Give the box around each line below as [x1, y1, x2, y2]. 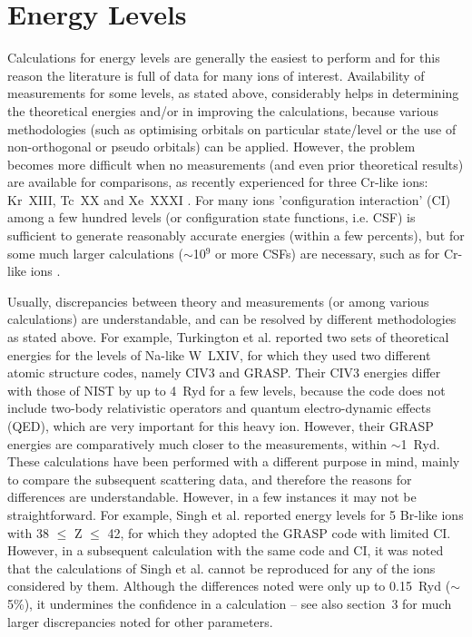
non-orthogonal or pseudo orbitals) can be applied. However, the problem [7, 137, 416, 156]
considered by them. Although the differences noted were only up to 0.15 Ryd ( [7, 576, 451, 595]
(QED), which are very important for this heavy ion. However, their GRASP [7, 416, 434, 435]
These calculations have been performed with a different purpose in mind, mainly [7, 452, 460, 471]
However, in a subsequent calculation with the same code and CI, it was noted [7, 541, 444, 560]
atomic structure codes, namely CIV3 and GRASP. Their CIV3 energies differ [7, 363, 441, 382]
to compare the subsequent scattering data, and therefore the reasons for [7, 469, 412, 488]
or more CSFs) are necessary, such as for [215, 243, 440, 262]
